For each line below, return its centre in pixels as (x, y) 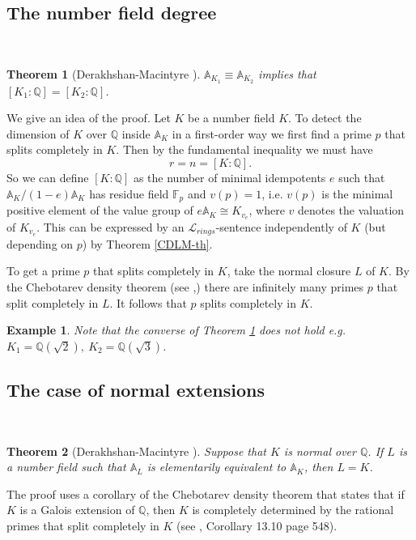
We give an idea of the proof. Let (89, 118)
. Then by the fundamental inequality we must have (244, 149)
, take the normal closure (289, 271)
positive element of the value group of (100, 210)
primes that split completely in (83, 525)
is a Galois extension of (77, 510)
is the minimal (357, 193)
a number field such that (66, 467)
